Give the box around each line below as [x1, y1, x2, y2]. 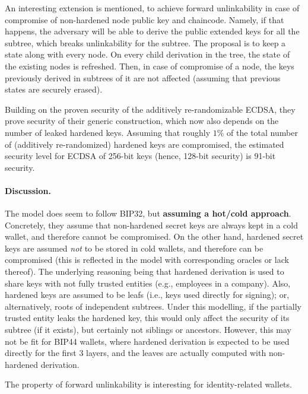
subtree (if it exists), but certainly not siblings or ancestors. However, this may [5, 323, 292, 336]
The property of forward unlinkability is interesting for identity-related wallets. [5, 378, 292, 390]
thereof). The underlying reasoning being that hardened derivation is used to [5, 265, 284, 278]
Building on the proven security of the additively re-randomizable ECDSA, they [5, 103, 296, 115]
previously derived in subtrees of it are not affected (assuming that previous [5, 71, 281, 84]
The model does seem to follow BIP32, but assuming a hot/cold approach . [5, 207, 291, 220]
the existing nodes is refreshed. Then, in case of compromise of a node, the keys [5, 59, 294, 72]
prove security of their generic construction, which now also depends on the [5, 115, 279, 127]
